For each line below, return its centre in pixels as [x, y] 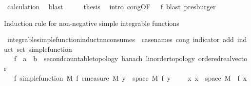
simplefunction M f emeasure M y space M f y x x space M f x [133, 77]
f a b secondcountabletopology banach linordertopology [104, 58]
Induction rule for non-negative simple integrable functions [92, 23]
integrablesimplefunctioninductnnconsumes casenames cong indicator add [120, 39]
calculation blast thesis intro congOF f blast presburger [111, 6]
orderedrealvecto [223, 58]
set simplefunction [44, 49]
